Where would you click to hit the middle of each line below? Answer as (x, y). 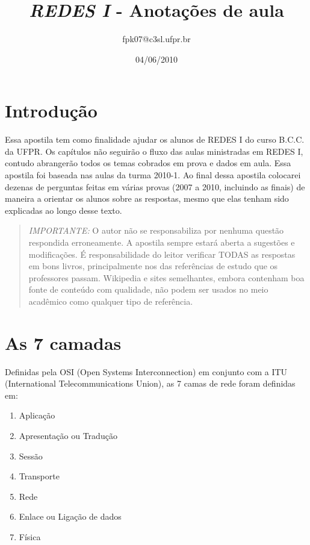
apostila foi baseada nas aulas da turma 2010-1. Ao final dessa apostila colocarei (153, 175)
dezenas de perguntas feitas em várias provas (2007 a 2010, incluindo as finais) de (155, 186)
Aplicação (37, 415)
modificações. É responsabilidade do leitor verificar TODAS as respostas (162, 254)
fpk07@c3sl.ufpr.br (157, 39)
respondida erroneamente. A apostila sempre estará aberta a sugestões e (162, 242)
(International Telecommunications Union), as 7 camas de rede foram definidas (150, 383)
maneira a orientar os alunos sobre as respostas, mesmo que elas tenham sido (147, 198)
